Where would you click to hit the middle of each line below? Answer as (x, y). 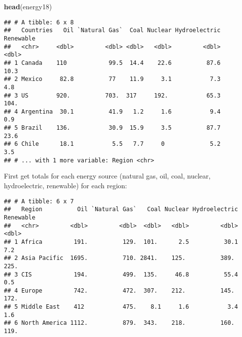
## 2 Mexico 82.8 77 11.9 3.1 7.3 (112, 79)
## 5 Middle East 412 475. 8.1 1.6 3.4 (121, 307)
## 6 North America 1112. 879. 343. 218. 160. (119, 323)
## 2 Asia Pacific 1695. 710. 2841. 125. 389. (119, 258)
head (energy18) (28, 6)
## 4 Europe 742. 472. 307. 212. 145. (119, 290)
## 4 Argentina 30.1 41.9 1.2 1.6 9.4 (112, 111)
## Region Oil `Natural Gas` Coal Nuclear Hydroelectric (121, 209)
